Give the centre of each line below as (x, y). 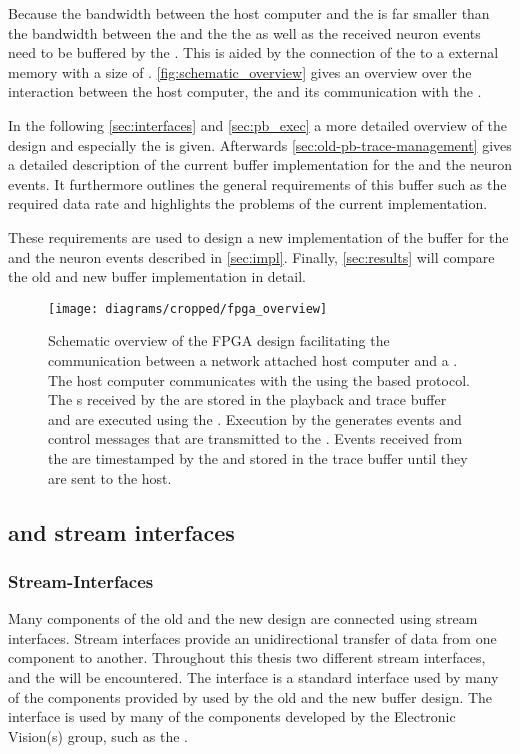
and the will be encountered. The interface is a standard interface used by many (253, 676)
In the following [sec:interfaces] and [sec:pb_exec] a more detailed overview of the (257, 124)
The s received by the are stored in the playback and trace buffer (247, 399)
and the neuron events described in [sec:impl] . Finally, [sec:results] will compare (251, 256)
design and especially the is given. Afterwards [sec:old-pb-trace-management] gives (260, 144)
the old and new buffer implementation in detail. (157, 276)
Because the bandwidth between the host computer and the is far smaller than (249, 13)
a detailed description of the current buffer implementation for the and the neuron (260, 164)
